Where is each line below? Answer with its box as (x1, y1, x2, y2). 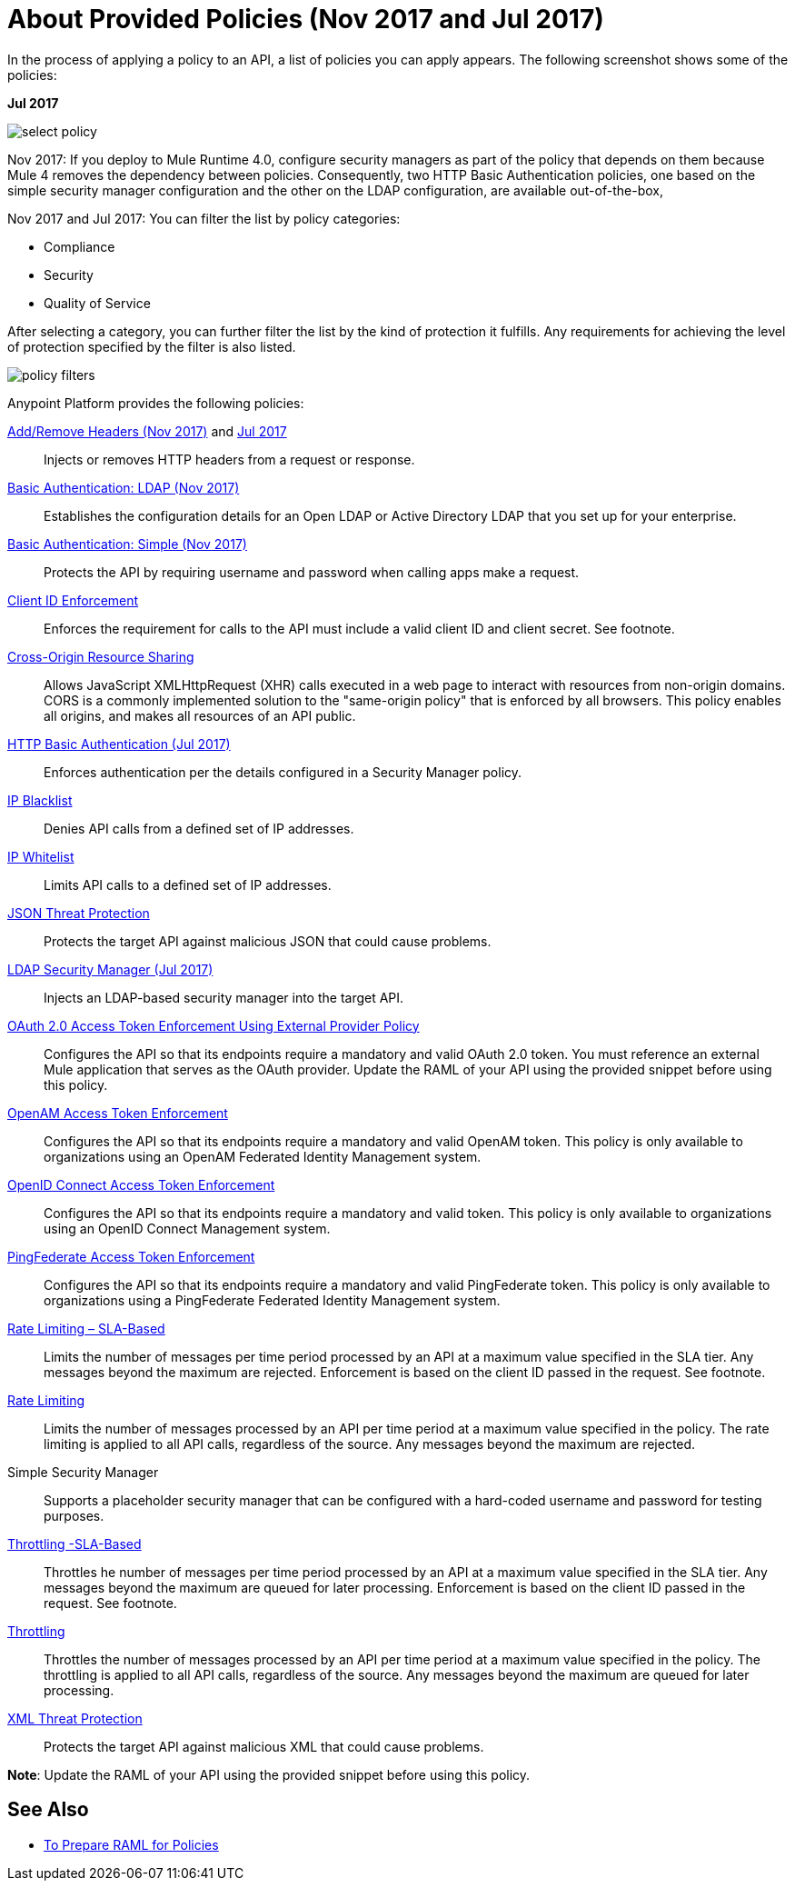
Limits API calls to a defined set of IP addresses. (44, 876, 332, 893)
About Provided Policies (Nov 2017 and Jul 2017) (7, 4, 604, 35)
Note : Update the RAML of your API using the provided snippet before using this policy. (7, 1766, 531, 1783)
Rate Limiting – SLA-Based (7, 1320, 165, 1336)
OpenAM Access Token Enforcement (7, 1104, 228, 1121)
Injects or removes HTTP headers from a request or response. (44, 451, 415, 467)
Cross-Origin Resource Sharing (7, 648, 194, 664)
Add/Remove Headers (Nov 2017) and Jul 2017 (7, 423, 287, 439)
